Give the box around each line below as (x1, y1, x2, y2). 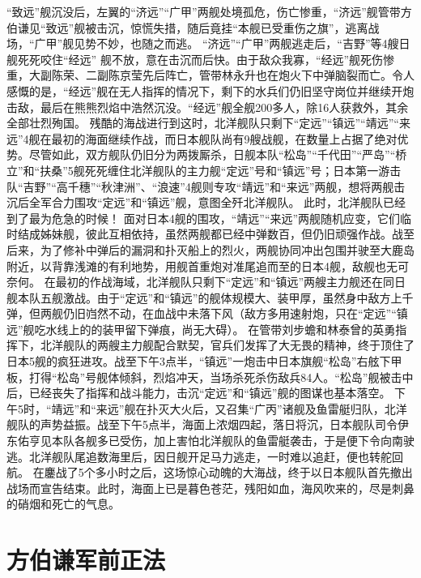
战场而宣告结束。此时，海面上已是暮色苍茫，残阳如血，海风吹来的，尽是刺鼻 (6, 479, 415, 496)
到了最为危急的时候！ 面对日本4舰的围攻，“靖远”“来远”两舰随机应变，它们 (6, 209, 401, 226)
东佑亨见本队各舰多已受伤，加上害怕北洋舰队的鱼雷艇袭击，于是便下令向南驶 (6, 432, 415, 449)
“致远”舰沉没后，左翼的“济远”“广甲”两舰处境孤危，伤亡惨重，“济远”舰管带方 (6, 3, 412, 19)
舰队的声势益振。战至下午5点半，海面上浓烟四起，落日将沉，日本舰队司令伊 (6, 416, 409, 433)
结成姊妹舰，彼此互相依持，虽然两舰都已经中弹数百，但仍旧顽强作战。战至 (17, 225, 415, 242)
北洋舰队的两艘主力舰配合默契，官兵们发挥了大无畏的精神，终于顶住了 (40, 336, 415, 353)
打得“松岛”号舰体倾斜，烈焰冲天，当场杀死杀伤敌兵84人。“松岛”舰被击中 (28, 368, 414, 385)
